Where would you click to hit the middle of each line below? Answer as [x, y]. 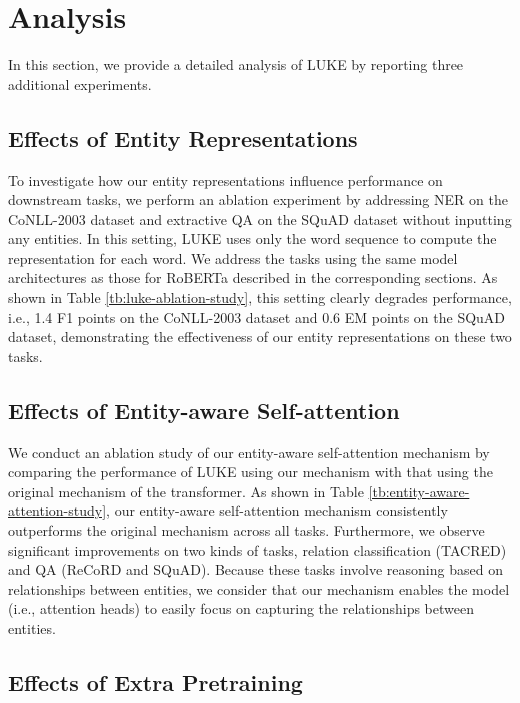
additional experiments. [80, 83]
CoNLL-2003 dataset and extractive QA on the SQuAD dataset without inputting [260, 218]
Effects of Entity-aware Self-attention [204, 409]
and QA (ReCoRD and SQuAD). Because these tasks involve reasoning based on [255, 569]
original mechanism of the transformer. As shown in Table [186, 490]
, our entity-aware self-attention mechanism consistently [277, 510]
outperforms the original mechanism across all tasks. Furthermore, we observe [246, 530]
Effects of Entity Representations [183, 137]
